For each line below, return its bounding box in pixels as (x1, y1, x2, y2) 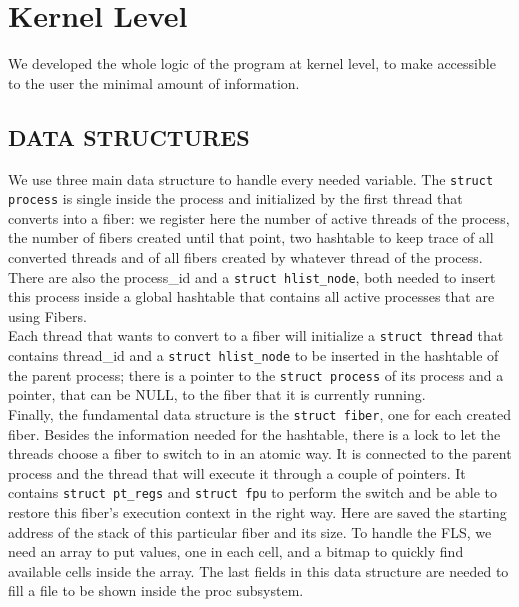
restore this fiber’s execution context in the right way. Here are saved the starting (8, 502, 507, 523)
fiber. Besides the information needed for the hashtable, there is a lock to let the (8, 423, 501, 444)
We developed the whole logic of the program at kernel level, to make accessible (8, 53, 496, 74)
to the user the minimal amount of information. (8, 72, 300, 93)
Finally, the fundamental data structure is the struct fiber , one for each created (8, 404, 511, 425)
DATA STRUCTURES (8, 121, 250, 152)
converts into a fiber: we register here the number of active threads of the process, (8, 207, 510, 228)
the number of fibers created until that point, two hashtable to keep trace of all (8, 227, 494, 248)
